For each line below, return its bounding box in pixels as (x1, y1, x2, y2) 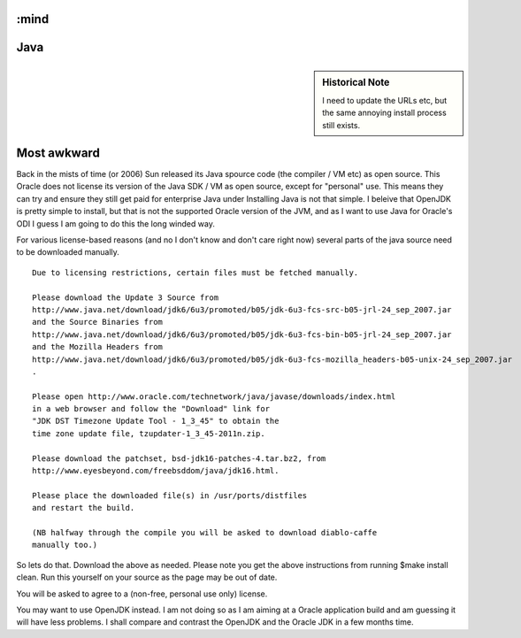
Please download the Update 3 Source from (32, 292, 219, 303)
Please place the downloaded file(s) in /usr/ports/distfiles (32, 490, 308, 500)
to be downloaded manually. (16, 247, 119, 258)
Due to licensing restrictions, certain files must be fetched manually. (32, 267, 359, 278)
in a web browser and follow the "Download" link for (32, 404, 270, 414)
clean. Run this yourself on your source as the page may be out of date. (16, 572, 278, 583)
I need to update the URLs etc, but (322, 95, 448, 105)
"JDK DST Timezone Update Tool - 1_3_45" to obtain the (32, 416, 280, 427)
